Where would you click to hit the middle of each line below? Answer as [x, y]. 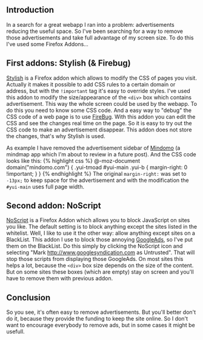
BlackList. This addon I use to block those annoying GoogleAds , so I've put [99, 240]
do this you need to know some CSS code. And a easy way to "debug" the [99, 110]
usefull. [16, 331]
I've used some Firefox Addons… [48, 44]
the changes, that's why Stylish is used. [56, 136]
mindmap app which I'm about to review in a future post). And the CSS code [101, 154]
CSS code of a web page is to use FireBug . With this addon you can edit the [101, 116]
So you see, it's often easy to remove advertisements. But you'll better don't [101, 312]
